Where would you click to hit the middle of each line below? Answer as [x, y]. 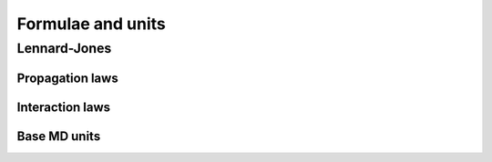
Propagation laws [67, 78]
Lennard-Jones [64, 48]
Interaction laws [64, 107]
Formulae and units [91, 24]
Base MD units [59, 136]
